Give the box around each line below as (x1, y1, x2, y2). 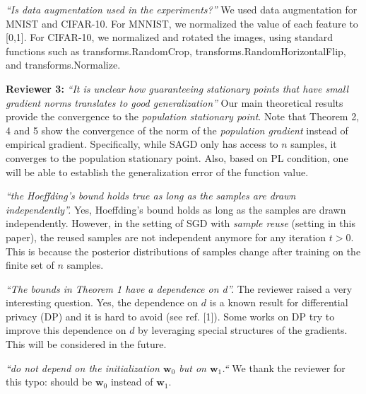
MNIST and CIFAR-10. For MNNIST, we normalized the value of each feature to (6, 16, 358, 30)
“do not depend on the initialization (6, 360, 160, 375)
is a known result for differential (209, 295, 348, 310)
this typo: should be (6, 374, 93, 389)
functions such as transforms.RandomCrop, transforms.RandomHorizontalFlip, (6, 43, 346, 58)
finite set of (6, 257, 54, 272)
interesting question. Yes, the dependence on (6, 295, 199, 310)
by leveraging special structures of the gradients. (138, 323, 348, 337)
